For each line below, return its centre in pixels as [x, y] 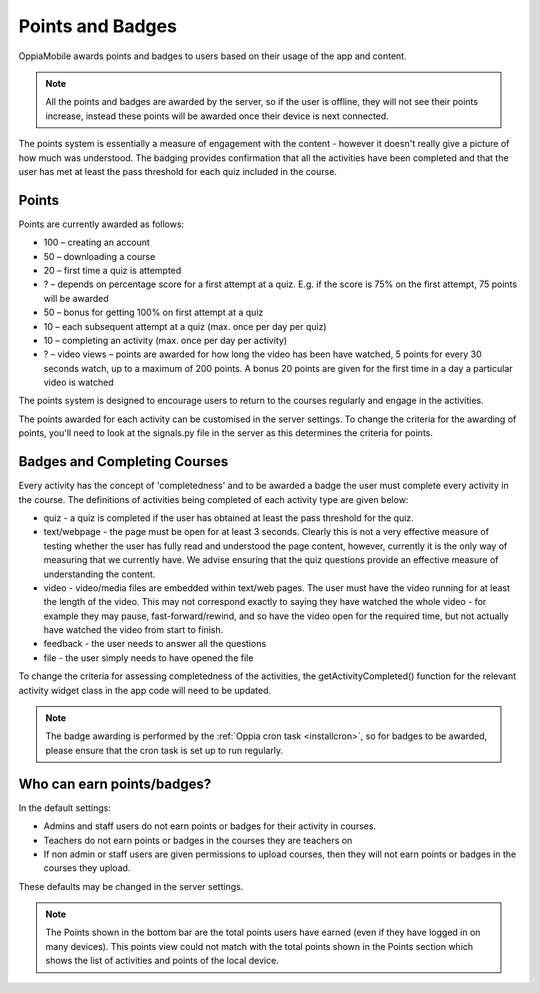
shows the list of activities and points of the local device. [162, 961]
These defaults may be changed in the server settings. [131, 886]
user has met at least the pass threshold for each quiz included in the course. [177, 171]
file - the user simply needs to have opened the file [148, 657]
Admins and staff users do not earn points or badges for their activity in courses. [210, 826]
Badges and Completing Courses [123, 461]
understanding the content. [99, 574]
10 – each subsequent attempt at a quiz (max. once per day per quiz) [185, 326]
